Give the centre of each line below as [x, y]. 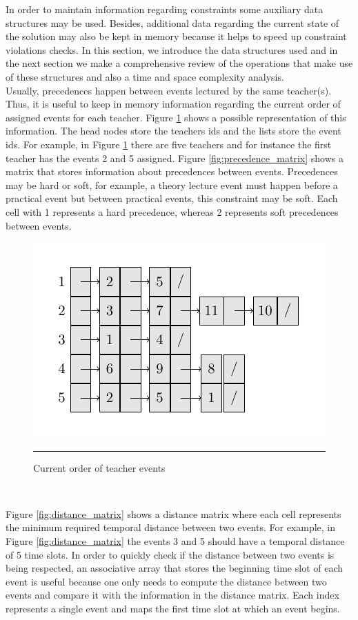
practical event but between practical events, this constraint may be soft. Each [172, 198]
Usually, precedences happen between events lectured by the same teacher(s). [169, 90]
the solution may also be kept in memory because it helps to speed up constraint [176, 36]
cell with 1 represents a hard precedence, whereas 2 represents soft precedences [172, 211]
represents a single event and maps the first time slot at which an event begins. [173, 609]
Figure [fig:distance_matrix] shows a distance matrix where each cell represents [173, 513]
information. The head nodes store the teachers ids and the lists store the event [173, 131]
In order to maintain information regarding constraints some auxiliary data [165, 9]
